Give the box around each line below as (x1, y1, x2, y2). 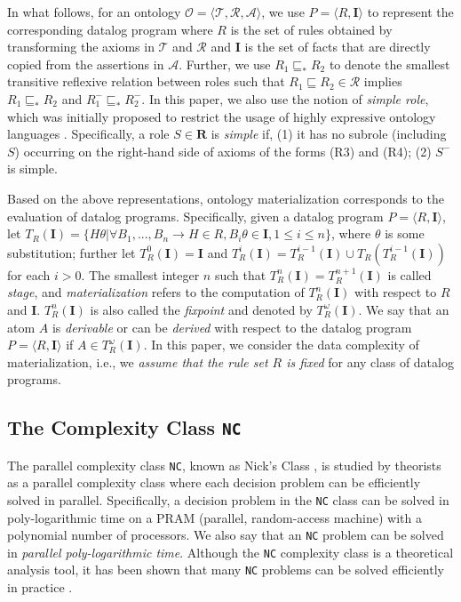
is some (385, 224, 425, 243)
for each (7, 265, 51, 284)
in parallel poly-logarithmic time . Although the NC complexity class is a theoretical (7, 542, 454, 561)
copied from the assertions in (7, 54, 164, 73)
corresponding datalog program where (7, 20, 213, 38)
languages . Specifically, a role (7, 124, 170, 143)
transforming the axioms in (7, 37, 155, 56)
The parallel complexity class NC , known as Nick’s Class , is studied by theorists (7, 455, 441, 474)
